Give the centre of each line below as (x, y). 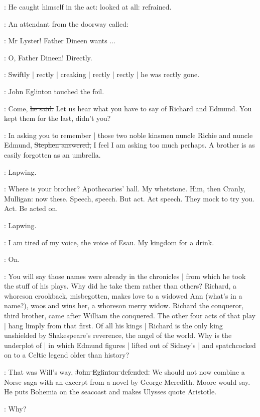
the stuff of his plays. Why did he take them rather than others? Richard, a (120, 286)
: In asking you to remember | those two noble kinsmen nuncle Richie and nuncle (128, 135)
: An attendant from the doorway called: (66, 23)
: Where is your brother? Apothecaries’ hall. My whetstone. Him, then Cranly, (125, 189)
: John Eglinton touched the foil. (54, 91)
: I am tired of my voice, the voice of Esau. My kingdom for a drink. (109, 242)
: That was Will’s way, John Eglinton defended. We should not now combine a (124, 372)
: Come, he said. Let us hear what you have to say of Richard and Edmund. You (128, 108)
